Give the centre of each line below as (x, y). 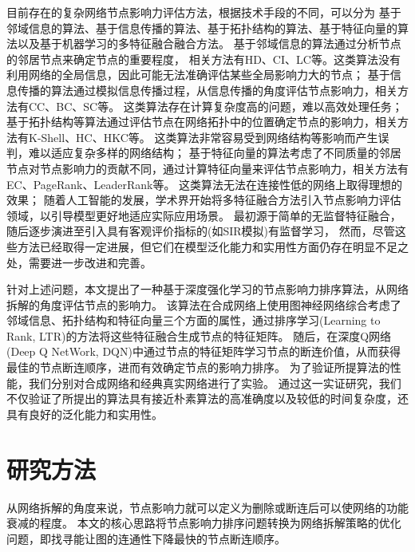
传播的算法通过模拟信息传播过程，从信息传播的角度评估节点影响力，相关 (207, 90)
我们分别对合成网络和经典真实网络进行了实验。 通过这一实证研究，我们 (215, 382)
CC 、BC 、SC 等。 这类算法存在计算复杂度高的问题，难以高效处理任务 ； (215, 106)
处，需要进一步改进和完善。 (79, 262)
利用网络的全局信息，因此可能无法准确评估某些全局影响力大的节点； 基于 (198, 75)
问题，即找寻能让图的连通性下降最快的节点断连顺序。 (146, 538)
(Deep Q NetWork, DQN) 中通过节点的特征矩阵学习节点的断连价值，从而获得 (204, 351)
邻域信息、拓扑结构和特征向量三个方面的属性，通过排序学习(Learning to (194, 320)
